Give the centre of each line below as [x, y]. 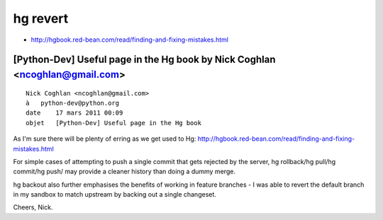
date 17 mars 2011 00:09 [74, 113]
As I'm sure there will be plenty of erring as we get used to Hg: [105, 139]
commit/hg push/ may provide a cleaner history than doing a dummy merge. [124, 172]
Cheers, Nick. [33, 207]
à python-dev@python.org [73, 103]
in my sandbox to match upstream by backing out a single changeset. [115, 195]
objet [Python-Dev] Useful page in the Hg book [114, 123]
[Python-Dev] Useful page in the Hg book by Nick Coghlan [144, 60]
